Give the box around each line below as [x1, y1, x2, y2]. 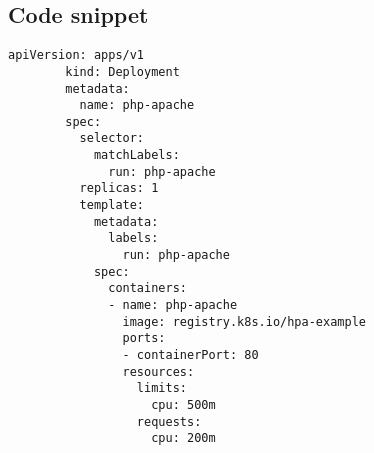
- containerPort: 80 [122, 348, 259, 363]
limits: [136, 381, 187, 396]
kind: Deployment [65, 64, 180, 79]
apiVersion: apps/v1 [8, 48, 145, 63]
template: [79, 198, 145, 213]
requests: [136, 414, 202, 429]
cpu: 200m [151, 431, 216, 446]
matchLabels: [93, 148, 180, 163]
